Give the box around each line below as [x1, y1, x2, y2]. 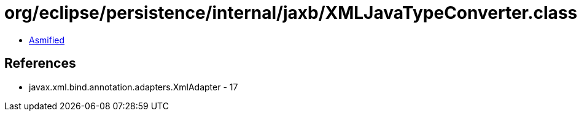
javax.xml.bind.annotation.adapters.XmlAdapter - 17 [29, 81, 238, 92]
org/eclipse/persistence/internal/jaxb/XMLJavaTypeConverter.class [4, 2, 578, 23]
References [4, 56, 76, 71]
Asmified [29, 34, 65, 45]
